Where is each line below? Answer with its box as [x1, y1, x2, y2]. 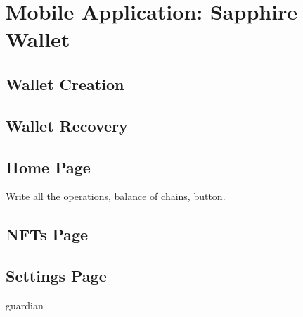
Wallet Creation [6, 73, 124, 94]
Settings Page [6, 265, 107, 287]
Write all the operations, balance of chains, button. [6, 189, 226, 204]
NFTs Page [6, 223, 89, 245]
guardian [6, 297, 44, 312]
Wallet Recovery [6, 114, 128, 136]
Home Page [6, 156, 91, 178]
